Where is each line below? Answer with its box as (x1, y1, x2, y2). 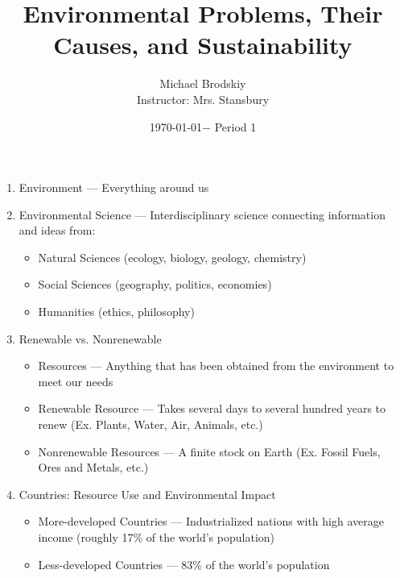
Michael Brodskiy (159, 75, 246, 92)
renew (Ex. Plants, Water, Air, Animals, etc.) (38, 416, 263, 433)
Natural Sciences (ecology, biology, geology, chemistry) (38, 248, 307, 265)
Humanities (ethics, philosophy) (38, 303, 195, 320)
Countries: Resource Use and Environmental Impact (19, 485, 276, 502)
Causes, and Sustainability (53, 28, 353, 61)
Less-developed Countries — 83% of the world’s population (38, 555, 330, 572)
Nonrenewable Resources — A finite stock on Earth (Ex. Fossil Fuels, (38, 443, 381, 459)
